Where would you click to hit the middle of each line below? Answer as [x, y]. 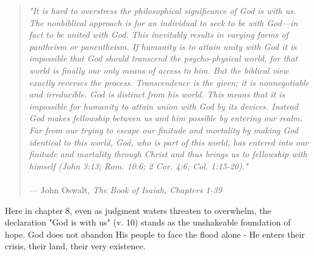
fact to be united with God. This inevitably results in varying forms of [159, 34]
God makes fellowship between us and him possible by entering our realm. [166, 118]
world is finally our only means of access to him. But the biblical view [159, 70]
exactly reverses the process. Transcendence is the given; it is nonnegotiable [169, 82]
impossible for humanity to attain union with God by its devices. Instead [163, 106]
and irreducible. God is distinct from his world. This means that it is [157, 94]
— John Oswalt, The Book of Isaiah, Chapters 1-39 [125, 189]
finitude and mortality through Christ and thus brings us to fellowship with [168, 154]
